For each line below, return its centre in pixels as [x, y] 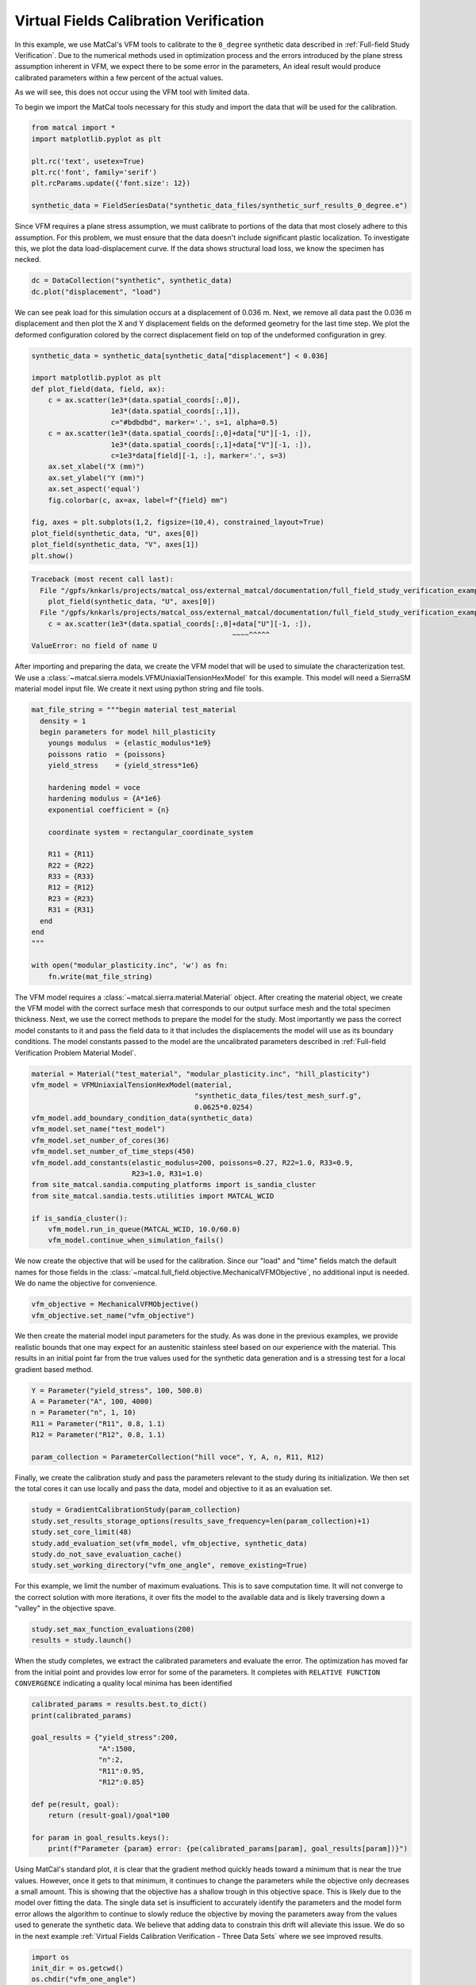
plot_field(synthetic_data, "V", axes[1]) [115, 545]
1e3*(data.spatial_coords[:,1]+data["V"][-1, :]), [211, 444]
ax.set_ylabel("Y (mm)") [96, 478]
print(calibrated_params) [82, 1715]
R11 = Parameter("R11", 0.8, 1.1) [98, 1424]
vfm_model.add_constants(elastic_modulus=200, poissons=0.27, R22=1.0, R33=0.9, [192, 1162]
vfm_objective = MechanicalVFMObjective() [115, 1305]
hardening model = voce [94, 787]
